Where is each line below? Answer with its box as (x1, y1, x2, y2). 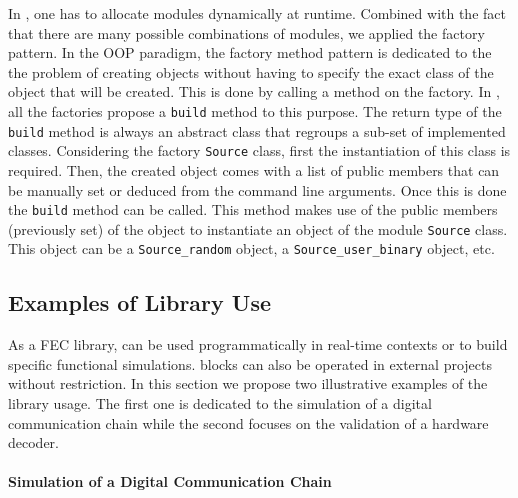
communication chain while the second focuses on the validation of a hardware (8, 412, 489, 433)
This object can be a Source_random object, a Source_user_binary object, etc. (8, 238, 495, 259)
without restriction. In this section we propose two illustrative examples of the (8, 373, 488, 394)
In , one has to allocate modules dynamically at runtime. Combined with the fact (8, 3, 506, 23)
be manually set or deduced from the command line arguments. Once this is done (8, 179, 507, 200)
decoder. (8, 432, 59, 453)
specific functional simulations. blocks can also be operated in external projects (8, 353, 492, 374)
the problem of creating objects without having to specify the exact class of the (8, 61, 494, 82)
